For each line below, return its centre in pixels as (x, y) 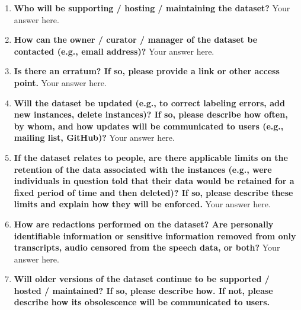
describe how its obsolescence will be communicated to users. (142, 302)
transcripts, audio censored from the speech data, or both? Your (147, 247)
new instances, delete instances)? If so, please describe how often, (151, 114)
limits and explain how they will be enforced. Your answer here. (142, 204)
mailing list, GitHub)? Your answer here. (94, 137)
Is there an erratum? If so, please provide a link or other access (147, 71)
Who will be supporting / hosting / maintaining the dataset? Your (152, 8)
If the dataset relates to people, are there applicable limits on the (151, 157)
